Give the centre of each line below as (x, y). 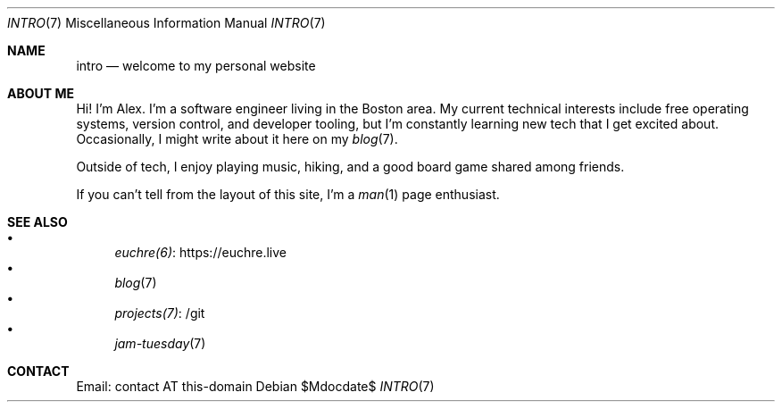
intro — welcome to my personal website (196, 66)
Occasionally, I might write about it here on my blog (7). (237, 139)
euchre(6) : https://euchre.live (200, 252)
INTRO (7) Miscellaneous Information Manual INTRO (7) (166, 23)
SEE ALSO (37, 222)
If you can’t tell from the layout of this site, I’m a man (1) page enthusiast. (288, 194)
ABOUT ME (41, 93)
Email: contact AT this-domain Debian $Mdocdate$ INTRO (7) (255, 386)
